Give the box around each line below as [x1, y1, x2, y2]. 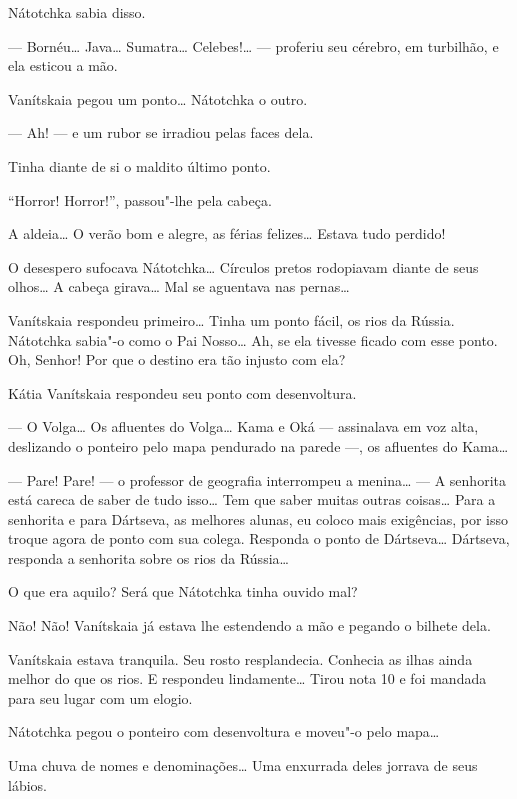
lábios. [8, 774, 47, 795]
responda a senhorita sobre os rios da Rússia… [8, 547, 289, 568]
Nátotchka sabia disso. [8, 2, 146, 22]
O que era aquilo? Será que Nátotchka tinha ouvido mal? [8, 581, 358, 602]
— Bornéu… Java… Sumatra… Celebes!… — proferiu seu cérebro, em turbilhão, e [8, 35, 499, 56]
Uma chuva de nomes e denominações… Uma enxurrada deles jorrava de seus [8, 755, 478, 776]
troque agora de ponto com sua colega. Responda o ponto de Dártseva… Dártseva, [8, 528, 510, 549]
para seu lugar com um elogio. [8, 687, 193, 708]
